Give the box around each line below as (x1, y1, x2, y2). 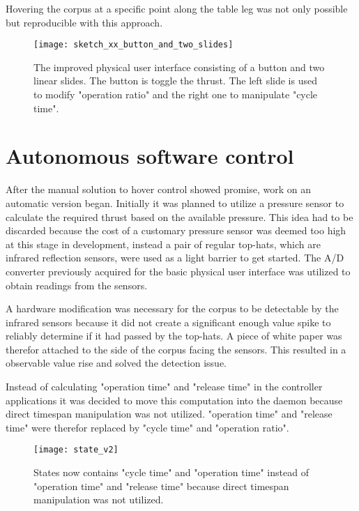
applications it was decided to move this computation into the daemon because (6, 392, 343, 407)
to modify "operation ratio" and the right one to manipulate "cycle (33, 87, 318, 102)
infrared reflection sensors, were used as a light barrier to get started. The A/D (6, 250, 344, 265)
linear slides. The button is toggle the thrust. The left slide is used (33, 73, 317, 88)
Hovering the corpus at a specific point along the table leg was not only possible (6, 1, 348, 15)
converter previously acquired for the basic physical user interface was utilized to (6, 264, 351, 278)
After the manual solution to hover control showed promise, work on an (6, 182, 311, 197)
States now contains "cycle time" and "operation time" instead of (33, 465, 309, 480)
